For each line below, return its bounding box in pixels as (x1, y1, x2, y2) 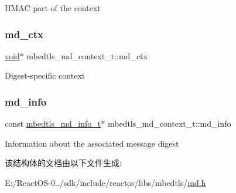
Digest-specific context (5, 69, 85, 82)
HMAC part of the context (5, 2, 101, 13)
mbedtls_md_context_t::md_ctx (26, 49, 148, 62)
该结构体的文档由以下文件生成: (5, 157, 122, 169)
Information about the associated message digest (5, 137, 179, 149)
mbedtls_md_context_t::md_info (107, 117, 231, 130)
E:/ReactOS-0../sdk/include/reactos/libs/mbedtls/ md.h (5, 177, 206, 188)
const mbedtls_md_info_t (5, 117, 101, 130)
